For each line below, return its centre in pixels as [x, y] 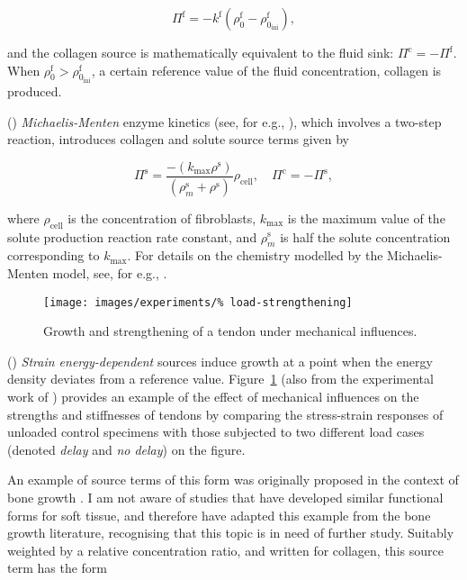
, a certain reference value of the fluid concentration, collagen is [266, 70]
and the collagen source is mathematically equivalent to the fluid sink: [201, 52]
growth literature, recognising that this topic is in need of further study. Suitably [231, 533]
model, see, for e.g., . [110, 272]
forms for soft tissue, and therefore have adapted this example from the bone [219, 515]
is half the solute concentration [365, 236]
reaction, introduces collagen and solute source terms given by [179, 139]
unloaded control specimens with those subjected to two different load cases [216, 432]
